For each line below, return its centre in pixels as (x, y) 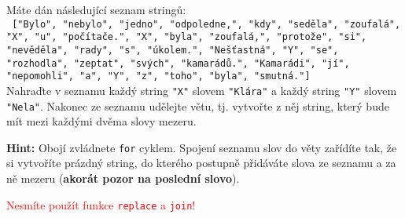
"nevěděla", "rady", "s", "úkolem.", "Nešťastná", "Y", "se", (173, 50)
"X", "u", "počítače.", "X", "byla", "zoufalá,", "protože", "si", (187, 37)
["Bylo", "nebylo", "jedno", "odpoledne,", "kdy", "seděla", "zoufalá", (206, 24)
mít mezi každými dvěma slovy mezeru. (101, 121)
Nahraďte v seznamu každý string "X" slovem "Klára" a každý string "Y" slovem (202, 90)
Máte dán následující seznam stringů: (96, 9)
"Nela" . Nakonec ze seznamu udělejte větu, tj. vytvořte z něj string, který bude (198, 105)
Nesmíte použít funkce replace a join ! (101, 204)
